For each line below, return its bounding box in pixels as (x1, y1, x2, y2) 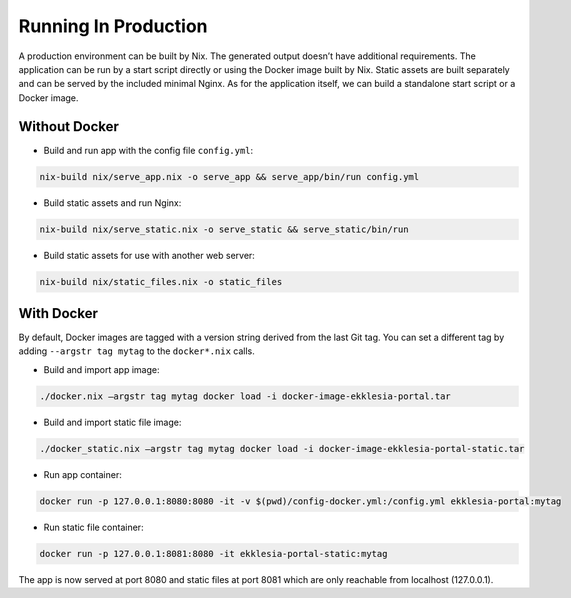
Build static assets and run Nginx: (43, 196, 182, 209)
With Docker (18, 305, 99, 322)
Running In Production (18, 15, 208, 37)
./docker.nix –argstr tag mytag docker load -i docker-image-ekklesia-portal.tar (39, 390, 452, 402)
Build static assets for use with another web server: (43, 249, 255, 261)
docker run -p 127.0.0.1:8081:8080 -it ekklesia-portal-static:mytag (39, 548, 388, 559)
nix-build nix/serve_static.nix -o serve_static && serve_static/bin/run (39, 223, 409, 235)
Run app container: (43, 468, 122, 480)
